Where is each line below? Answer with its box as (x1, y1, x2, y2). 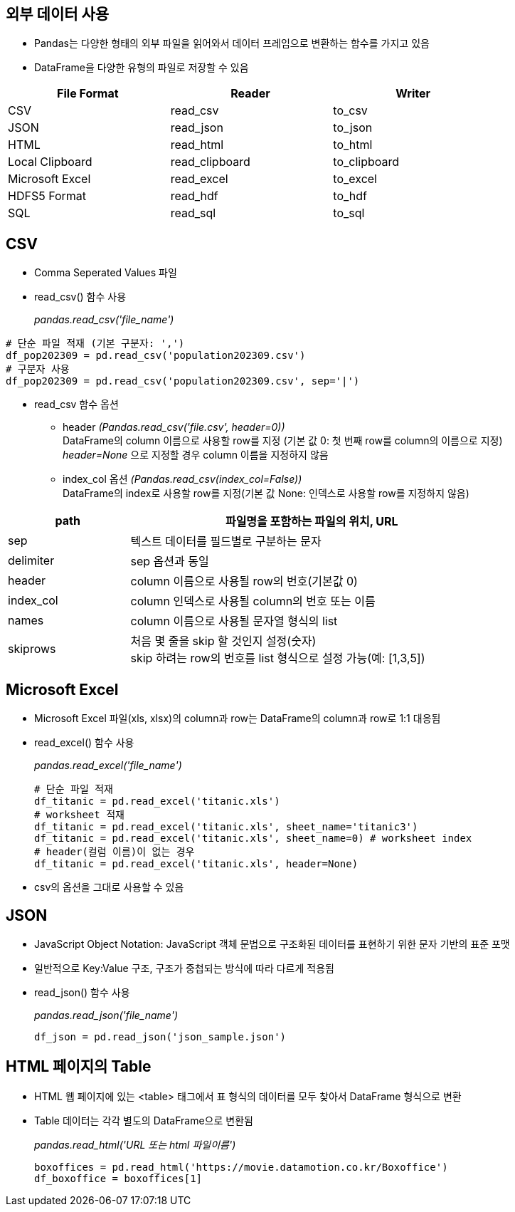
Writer (395, 86, 431, 101)
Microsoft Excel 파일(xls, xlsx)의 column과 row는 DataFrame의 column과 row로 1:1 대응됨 (34, 712, 441, 725)
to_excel (333, 172, 377, 187)
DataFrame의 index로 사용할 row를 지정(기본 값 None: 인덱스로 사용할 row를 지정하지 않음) (63, 487, 469, 500)
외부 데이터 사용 (6, 5, 110, 23)
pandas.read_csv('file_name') (34, 313, 174, 326)
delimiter (8, 553, 55, 568)
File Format (57, 86, 119, 101)
